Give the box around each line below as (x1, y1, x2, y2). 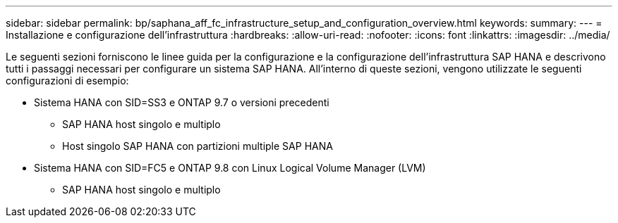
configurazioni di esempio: (6, 75, 129, 87)
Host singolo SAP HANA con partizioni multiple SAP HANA (62, 140, 333, 152)
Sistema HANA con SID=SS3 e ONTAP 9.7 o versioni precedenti (34, 96, 329, 108)
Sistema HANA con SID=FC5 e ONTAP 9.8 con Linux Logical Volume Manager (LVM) (34, 162, 426, 174)
